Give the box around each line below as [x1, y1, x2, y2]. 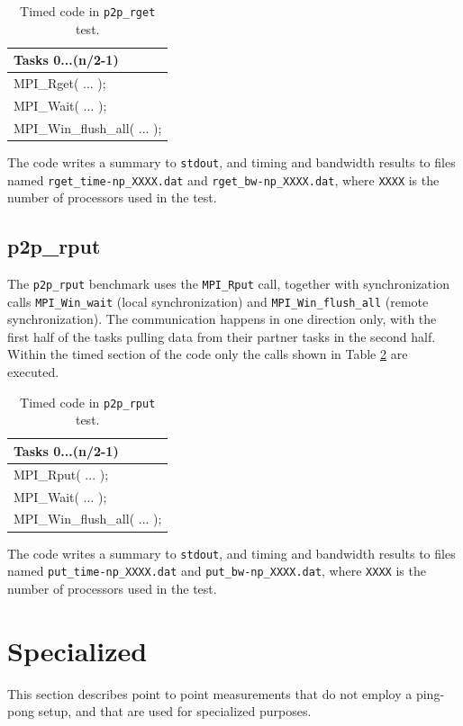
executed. [7, 363, 59, 381]
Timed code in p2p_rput [20, 392, 156, 411]
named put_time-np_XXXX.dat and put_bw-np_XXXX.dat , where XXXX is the [7, 561, 426, 580]
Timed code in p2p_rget [20, 2, 156, 20]
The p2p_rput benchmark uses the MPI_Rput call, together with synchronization [7, 273, 449, 292]
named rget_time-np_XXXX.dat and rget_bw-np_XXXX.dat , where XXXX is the [7, 170, 440, 189]
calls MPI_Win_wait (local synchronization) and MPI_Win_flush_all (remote [7, 291, 429, 310]
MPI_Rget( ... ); [14, 74, 106, 93]
